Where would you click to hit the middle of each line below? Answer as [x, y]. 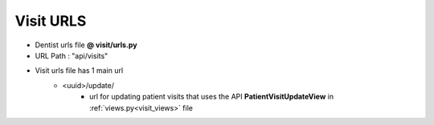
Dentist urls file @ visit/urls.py [86, 45]
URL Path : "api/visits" [72, 55]
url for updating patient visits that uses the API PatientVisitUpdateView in [211, 97]
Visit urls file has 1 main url [79, 71]
